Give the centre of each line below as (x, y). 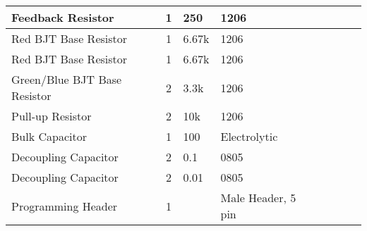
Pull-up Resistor (52, 116)
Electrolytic (249, 136)
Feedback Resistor (63, 17)
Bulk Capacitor (49, 136)
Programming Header (65, 206)
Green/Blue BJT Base (67, 79)
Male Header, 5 (258, 198)
